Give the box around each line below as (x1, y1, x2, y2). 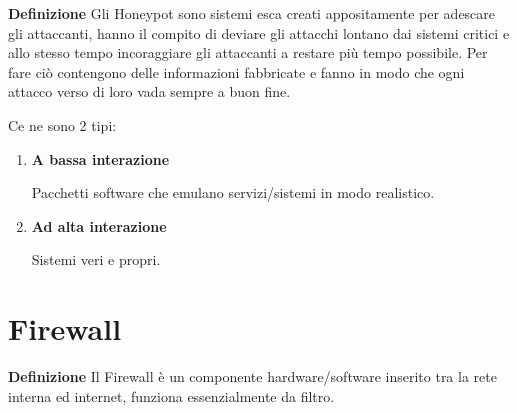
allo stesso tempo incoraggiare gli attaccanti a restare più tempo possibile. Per (8, 42, 488, 63)
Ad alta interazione (31, 215, 167, 236)
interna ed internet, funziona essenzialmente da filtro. (8, 385, 335, 406)
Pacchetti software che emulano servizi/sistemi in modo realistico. (31, 182, 435, 203)
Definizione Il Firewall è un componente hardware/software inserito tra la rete (8, 366, 497, 387)
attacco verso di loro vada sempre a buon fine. (8, 81, 291, 102)
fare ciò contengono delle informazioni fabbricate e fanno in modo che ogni (8, 61, 465, 82)
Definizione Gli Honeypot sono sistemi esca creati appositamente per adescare (8, 3, 496, 23)
